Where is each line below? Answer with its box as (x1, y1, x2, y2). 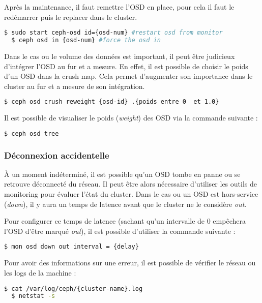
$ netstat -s (11, 292, 55, 300)
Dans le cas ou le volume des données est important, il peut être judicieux (4, 50, 235, 61)
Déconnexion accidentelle (4, 148, 109, 161)
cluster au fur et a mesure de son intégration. (4, 80, 145, 91)
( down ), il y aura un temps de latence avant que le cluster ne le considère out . (4, 198, 247, 209)
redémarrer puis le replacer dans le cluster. (4, 11, 137, 22)
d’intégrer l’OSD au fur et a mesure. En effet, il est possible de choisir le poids (4, 60, 248, 71)
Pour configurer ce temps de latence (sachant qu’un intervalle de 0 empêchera (4, 216, 246, 226)
